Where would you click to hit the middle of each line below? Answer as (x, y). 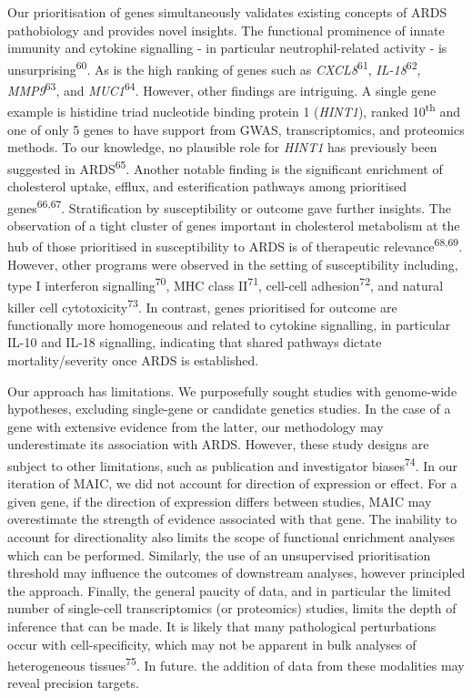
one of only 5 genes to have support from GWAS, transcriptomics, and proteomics (236, 129)
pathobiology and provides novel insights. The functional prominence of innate (226, 30)
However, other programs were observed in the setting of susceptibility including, (233, 264)
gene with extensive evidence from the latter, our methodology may (196, 426)
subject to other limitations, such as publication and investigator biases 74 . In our (232, 464)
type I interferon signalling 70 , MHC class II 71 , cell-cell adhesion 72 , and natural (226, 284)
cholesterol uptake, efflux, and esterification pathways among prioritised (207, 185)
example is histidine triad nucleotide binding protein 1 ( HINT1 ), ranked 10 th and (234, 110)
